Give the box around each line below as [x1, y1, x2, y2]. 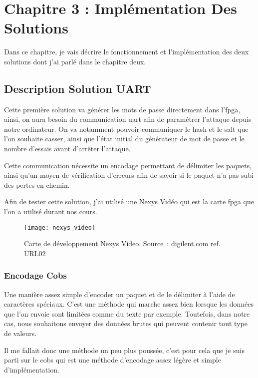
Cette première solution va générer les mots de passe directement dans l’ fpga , [4, 104, 241, 114]
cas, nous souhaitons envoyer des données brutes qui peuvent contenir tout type [4, 318, 248, 329]
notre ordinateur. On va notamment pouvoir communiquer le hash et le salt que [4, 123, 249, 134]
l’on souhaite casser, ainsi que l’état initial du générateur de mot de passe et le [4, 133, 245, 144]
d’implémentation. [4, 364, 59, 375]
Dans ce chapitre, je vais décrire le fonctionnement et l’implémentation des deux [4, 46, 249, 57]
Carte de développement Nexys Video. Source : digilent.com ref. [24, 238, 221, 249]
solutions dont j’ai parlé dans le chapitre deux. [4, 56, 146, 66]
